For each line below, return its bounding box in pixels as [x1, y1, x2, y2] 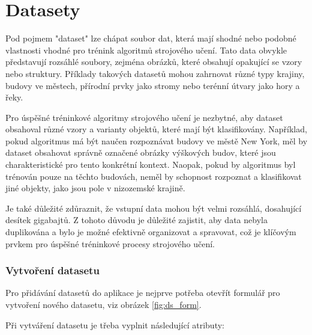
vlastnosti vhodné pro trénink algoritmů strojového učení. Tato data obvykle [5, 43, 287, 56]
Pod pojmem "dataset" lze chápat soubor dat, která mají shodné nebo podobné [5, 32, 296, 45]
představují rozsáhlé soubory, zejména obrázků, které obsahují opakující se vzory [5, 55, 302, 68]
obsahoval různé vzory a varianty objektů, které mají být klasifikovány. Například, [5, 123, 307, 135]
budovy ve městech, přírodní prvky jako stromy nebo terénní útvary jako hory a [5, 79, 300, 91]
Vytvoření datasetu [5, 263, 100, 278]
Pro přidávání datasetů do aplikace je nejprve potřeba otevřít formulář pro [5, 286, 280, 299]
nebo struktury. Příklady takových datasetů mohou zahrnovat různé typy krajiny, [5, 67, 305, 79]
